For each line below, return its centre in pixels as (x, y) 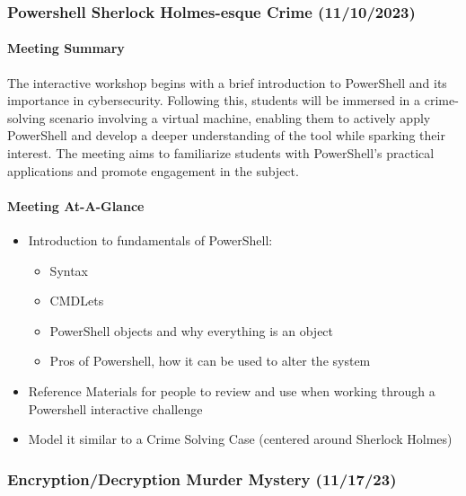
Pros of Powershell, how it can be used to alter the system (210, 361)
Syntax (69, 270)
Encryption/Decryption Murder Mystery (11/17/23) (202, 478)
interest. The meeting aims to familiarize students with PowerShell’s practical (221, 153)
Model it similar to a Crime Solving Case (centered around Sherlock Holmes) (240, 439)
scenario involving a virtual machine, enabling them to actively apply (240, 117)
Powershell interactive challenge (115, 408)
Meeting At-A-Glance (76, 205)
